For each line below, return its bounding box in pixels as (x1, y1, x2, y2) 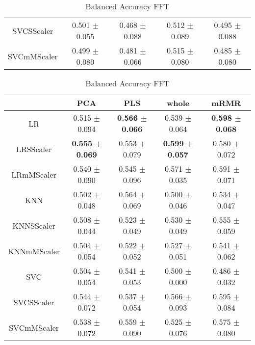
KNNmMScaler (8, 245, 60, 257)
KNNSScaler (12, 219, 55, 231)
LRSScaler (16, 143, 52, 155)
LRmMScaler (11, 168, 56, 180)
